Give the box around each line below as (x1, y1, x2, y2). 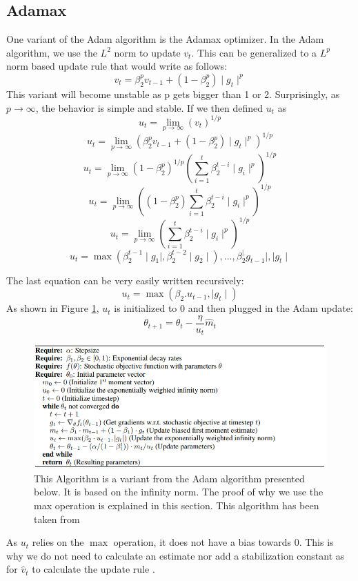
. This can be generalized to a (191, 45, 317, 59)
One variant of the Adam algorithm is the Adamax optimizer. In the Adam (6, 32, 324, 46)
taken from (34, 511, 80, 526)
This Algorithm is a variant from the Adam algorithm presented (34, 471, 305, 485)
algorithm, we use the (6, 45, 97, 59)
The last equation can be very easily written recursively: (6, 273, 244, 287)
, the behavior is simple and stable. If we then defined (35, 100, 263, 115)
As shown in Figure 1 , (6, 301, 99, 315)
